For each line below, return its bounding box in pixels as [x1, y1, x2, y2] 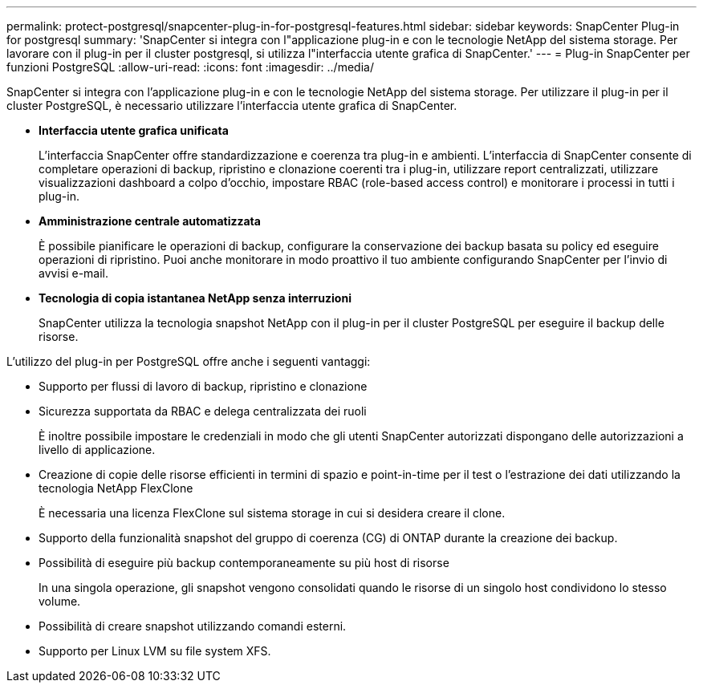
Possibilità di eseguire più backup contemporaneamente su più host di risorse [39, 556, 449, 569]
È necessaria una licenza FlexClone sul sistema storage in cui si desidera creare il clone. [39, 506, 506, 520]
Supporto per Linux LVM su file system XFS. [39, 644, 271, 658]
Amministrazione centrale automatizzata [39, 214, 261, 228]
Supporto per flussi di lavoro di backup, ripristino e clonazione [39, 379, 368, 393]
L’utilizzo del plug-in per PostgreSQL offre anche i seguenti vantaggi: [6, 355, 371, 368]
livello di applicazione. [39, 443, 156, 456]
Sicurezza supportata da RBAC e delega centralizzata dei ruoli [39, 404, 367, 418]
